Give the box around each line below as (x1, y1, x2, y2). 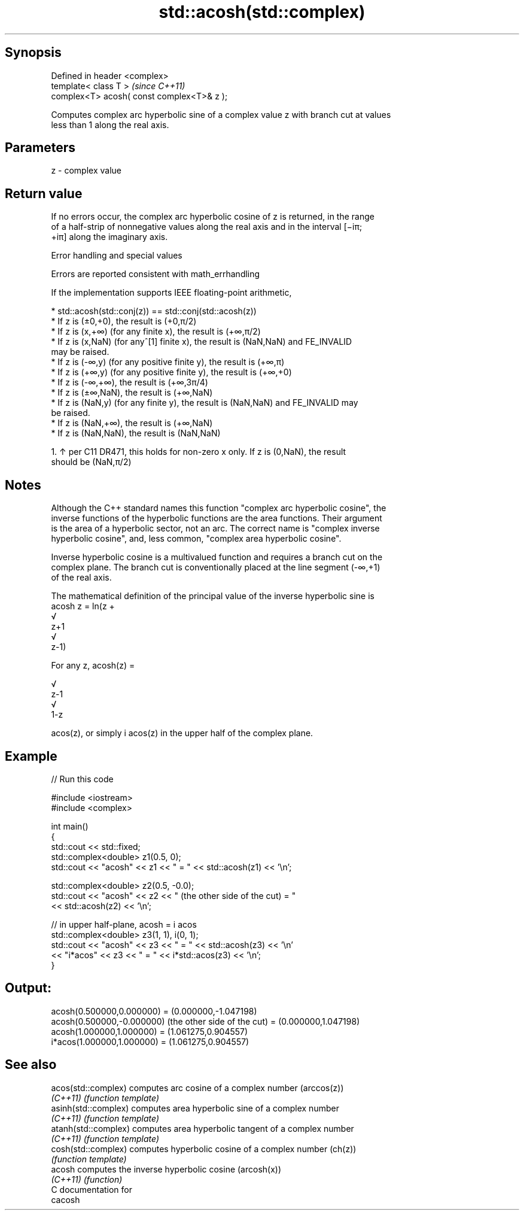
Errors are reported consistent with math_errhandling (51, 269, 260, 280)
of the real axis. (51, 572, 112, 583)
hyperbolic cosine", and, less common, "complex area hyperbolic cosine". (51, 533, 342, 544)
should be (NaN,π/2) (51, 457, 132, 467)
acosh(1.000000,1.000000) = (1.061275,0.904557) (51, 1026, 248, 1037)
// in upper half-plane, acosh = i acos (51, 919, 197, 930)
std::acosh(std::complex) (159, 2, 365, 22)
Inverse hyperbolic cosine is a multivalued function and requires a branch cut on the (51, 552, 383, 563)
